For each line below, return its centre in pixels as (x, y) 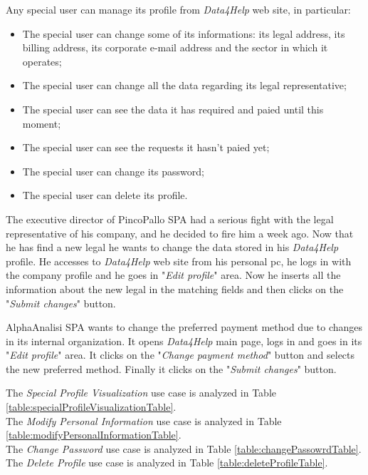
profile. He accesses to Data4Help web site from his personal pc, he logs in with (179, 261)
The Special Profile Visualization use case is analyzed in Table (141, 393)
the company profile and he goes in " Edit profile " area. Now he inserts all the (173, 275)
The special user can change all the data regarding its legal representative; (184, 85)
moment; (42, 123)
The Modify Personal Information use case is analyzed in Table (144, 420)
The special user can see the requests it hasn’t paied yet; (146, 147)
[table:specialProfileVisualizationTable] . (91, 407)
